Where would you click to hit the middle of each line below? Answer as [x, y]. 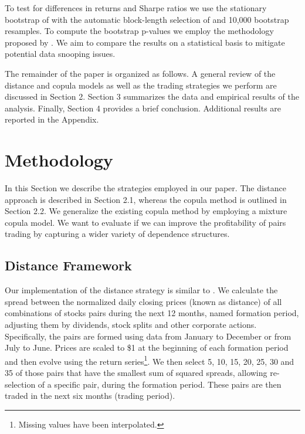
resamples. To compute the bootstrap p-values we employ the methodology [139, 31]
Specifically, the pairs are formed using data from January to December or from [148, 336]
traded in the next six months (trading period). [90, 396]
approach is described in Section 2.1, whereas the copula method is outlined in [146, 199]
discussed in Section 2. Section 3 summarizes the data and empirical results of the [152, 96]
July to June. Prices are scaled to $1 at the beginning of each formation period [147, 347]
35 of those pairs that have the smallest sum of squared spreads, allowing [136, 373]
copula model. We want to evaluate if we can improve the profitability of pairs [145, 222]
